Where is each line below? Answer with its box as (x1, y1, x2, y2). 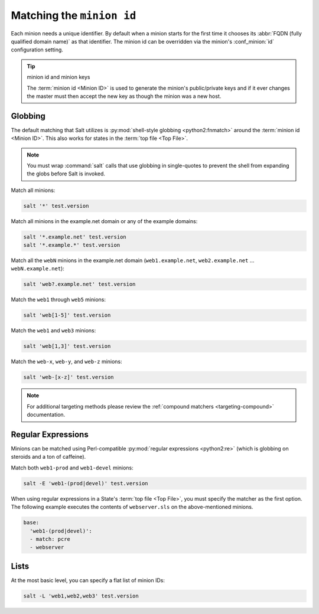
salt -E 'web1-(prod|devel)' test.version (23, 480, 148, 486)
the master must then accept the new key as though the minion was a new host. (27, 92, 222, 100)
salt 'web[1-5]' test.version (23, 312, 111, 319)
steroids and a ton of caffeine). (11, 453, 86, 460)
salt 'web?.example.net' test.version (23, 281, 136, 288)
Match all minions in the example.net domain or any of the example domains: (11, 217, 198, 224)
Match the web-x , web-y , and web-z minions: (11, 358, 122, 365)
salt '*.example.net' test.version (23, 233, 126, 240)
